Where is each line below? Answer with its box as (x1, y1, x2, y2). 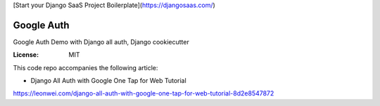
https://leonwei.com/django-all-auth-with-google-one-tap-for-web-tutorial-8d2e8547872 (13, 89, 274, 98)
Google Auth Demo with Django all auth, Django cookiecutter (13, 37, 189, 46)
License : (13, 51, 39, 59)
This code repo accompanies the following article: (13, 63, 158, 72)
